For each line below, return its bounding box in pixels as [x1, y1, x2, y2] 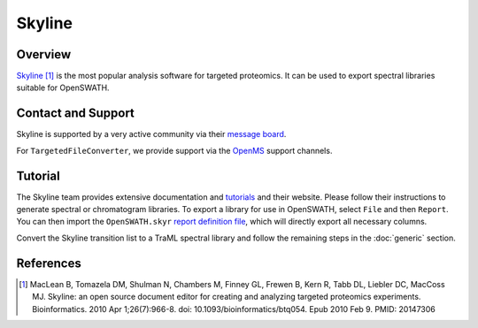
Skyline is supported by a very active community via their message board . [16, 129, 287, 140]
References [16, 256, 81, 271]
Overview [16, 47, 72, 62]
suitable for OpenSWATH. [16, 82, 110, 93]
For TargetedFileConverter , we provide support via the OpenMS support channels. [16, 145, 333, 156]
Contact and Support [16, 106, 135, 121]
